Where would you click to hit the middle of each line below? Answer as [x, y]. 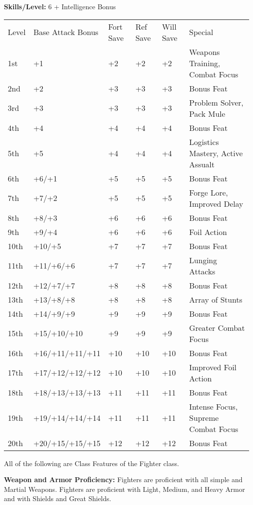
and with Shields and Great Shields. [58, 498]
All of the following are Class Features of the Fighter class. [91, 463]
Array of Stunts [216, 299]
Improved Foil [213, 367]
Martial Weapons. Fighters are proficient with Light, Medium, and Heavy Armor [125, 489]
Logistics [204, 142]
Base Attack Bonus [66, 32]
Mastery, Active [216, 153]
